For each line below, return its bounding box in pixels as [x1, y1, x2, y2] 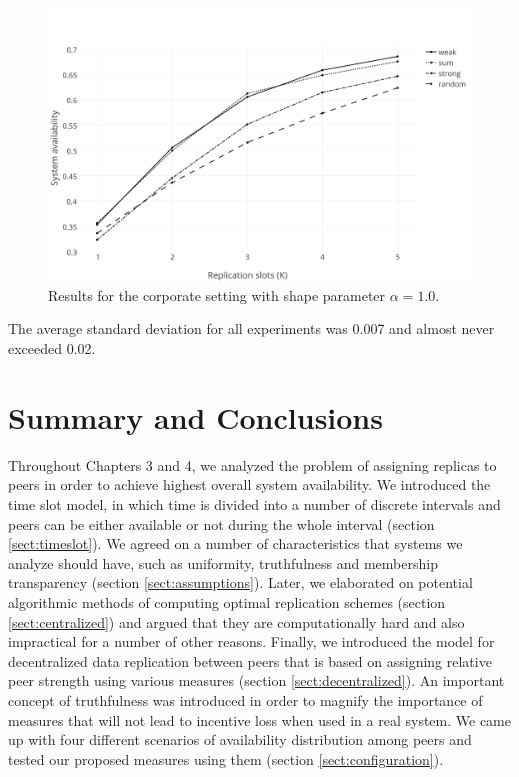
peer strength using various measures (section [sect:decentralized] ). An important [8, 670, 505, 691]
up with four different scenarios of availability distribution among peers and [8, 729, 472, 750]
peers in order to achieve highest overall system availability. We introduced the [8, 474, 491, 495]
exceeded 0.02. [8, 338, 96, 359]
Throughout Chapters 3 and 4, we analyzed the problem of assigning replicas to [8, 454, 497, 475]
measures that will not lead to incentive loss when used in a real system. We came [8, 709, 511, 730]
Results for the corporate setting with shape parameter [48, 284, 386, 305]
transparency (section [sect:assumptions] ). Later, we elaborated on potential [8, 572, 473, 593]
